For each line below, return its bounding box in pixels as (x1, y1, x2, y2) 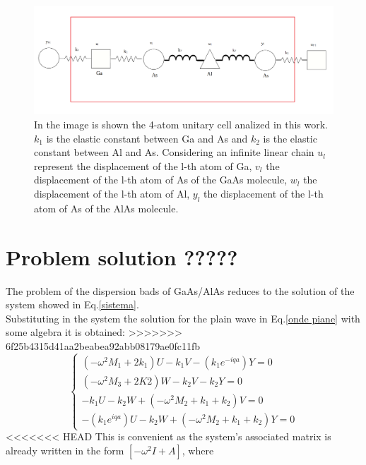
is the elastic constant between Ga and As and (46, 131, 248, 145)
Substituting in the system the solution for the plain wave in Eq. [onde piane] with (6, 310, 360, 325)
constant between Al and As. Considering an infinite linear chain (34, 145, 314, 159)
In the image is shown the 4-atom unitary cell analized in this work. (34, 117, 329, 132)
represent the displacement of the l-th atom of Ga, (34, 158, 252, 173)
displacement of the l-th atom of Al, (34, 186, 190, 200)
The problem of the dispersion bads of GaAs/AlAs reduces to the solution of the (6, 283, 355, 298)
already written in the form (6, 442, 124, 457)
